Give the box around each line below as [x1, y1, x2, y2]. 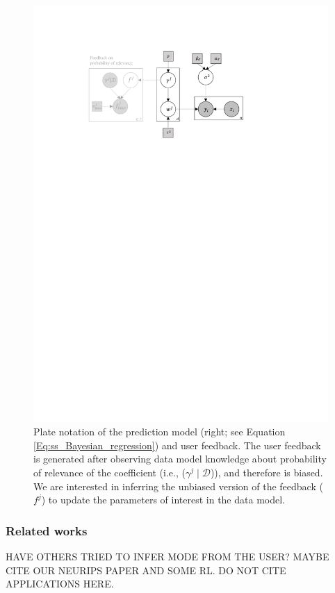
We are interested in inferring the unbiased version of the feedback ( [33, 478, 323, 493]
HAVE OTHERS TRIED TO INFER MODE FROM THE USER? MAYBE [6, 549, 329, 564]
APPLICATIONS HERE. [6, 576, 114, 591]
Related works [6, 521, 88, 539]
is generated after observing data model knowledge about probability [33, 451, 327, 466]
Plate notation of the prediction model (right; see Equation [33, 424, 286, 439]
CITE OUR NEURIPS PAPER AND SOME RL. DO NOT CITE [6, 562, 286, 577]
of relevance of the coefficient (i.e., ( [33, 465, 186, 480]
